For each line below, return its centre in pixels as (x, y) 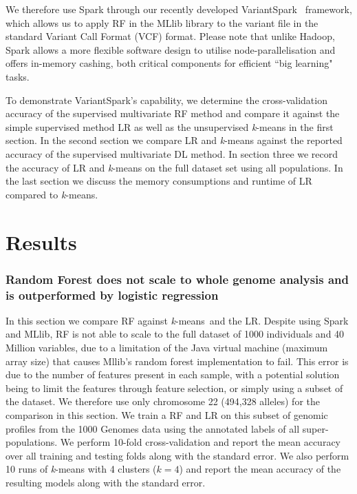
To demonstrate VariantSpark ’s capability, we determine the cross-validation (166, 100)
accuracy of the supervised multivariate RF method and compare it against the (173, 113)
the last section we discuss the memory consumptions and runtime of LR (159, 181)
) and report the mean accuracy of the (260, 469)
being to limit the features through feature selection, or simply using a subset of (174, 388)
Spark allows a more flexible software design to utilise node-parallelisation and (171, 49)
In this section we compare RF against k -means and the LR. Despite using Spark (177, 320)
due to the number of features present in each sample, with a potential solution (173, 374)
